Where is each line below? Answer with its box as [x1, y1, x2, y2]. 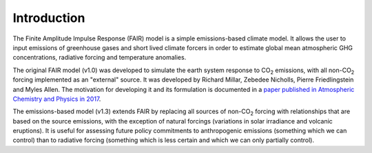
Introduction [12, 10, 85, 25]
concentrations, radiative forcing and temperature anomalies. [12, 54, 187, 62]
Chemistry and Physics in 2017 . [12, 95, 101, 103]
